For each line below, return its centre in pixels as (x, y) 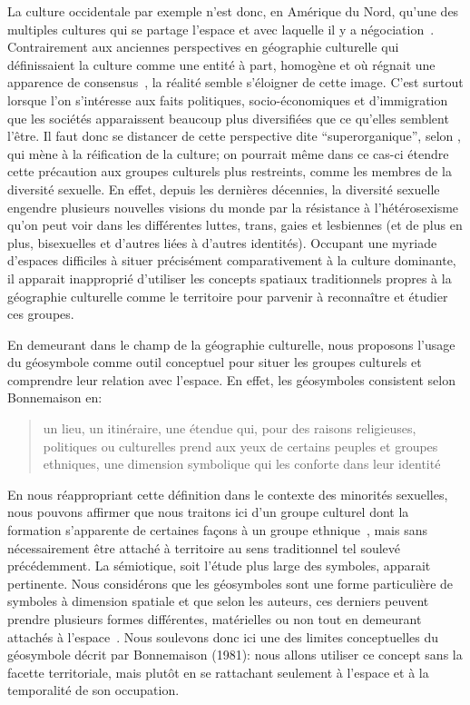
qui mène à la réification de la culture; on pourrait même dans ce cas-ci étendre (228, 153)
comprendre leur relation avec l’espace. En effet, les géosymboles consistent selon (231, 379)
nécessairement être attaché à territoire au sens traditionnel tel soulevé (204, 547)
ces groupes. (41, 314)
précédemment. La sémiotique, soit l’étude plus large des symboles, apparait (219, 566)
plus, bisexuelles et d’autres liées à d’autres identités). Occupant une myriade (222, 242)
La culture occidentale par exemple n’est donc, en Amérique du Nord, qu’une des (233, 11)
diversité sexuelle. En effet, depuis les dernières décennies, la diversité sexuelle (224, 189)
